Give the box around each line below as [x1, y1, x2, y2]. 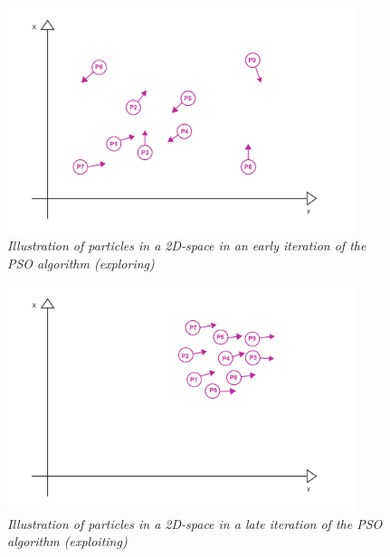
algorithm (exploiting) [7, 532, 128, 551]
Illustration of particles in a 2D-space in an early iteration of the [7, 236, 366, 255]
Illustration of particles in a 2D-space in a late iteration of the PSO [7, 514, 383, 533]
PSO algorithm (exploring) [7, 253, 155, 272]
